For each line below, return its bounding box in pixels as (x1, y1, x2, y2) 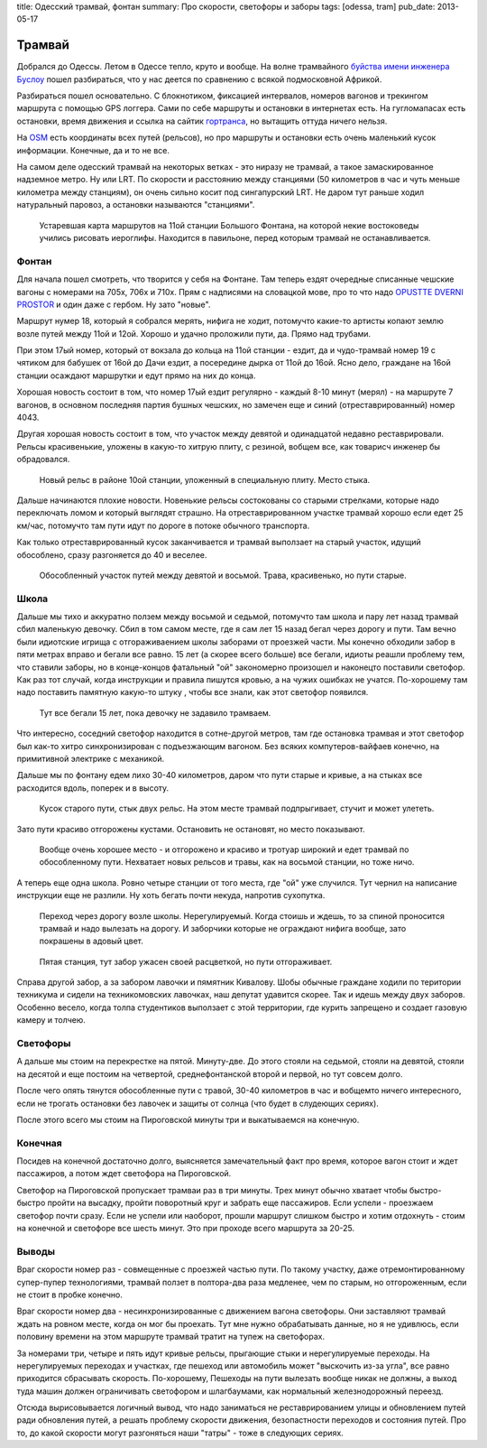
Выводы (16, 1245, 56, 1258)
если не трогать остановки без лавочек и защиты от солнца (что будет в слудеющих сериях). (16, 1098, 379, 1109)
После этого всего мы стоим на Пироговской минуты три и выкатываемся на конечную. (16, 1114, 360, 1125)
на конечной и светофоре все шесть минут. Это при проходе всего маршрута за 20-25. (16, 1223, 355, 1234)
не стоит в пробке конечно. (16, 1289, 124, 1300)
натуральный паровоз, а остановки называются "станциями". (16, 200, 255, 210)
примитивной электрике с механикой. (16, 753, 165, 764)
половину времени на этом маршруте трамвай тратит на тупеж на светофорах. (16, 1332, 325, 1342)
